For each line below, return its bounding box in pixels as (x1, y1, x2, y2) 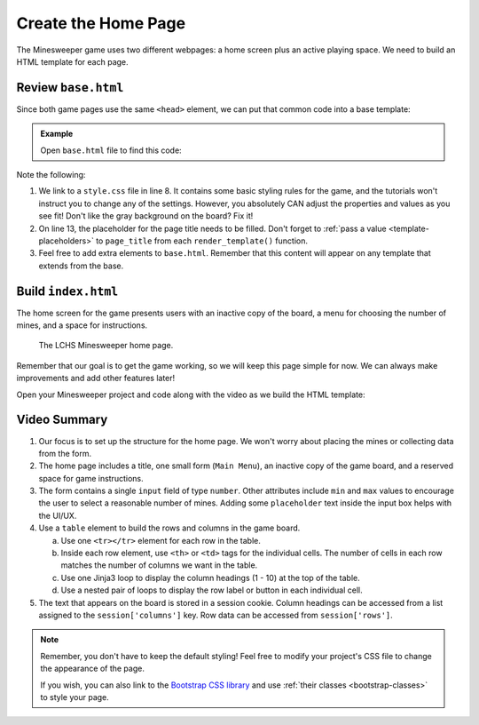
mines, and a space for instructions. (16, 320, 148, 331)
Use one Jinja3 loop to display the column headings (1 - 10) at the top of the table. (60, 572, 360, 583)
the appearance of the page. (40, 663, 145, 674)
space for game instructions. (38, 473, 144, 483)
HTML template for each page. (16, 56, 129, 67)
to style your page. (40, 691, 110, 702)
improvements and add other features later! (16, 373, 176, 384)
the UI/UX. (38, 510, 77, 521)
